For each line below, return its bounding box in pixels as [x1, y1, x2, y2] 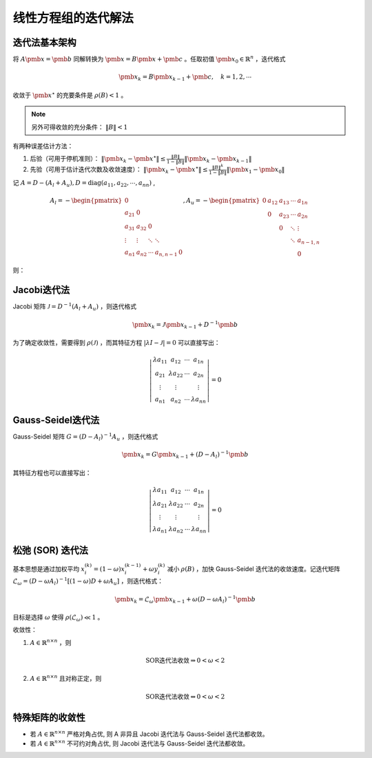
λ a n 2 [168, 525, 184, 535]
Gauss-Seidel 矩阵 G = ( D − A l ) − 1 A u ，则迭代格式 [12, 432, 158, 442]
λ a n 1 [152, 525, 168, 535]
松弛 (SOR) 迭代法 [12, 544, 89, 556]
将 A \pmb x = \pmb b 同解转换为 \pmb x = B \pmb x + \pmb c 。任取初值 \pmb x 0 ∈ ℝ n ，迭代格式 [12, 54, 286, 65]
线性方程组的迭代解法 [12, 10, 134, 26]
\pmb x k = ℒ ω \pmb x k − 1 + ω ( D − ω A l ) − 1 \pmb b [114, 594, 256, 605]
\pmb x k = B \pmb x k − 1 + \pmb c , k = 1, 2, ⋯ [118, 73, 252, 83]
